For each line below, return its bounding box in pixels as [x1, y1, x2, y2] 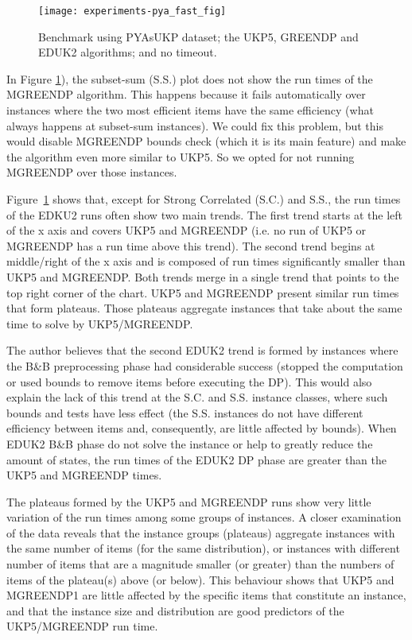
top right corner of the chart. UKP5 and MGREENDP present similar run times [6, 284, 399, 301]
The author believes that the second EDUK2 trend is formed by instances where [6, 342, 398, 359]
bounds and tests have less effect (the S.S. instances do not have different [6, 404, 363, 421]
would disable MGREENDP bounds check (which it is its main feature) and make [6, 133, 406, 149]
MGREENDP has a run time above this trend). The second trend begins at [6, 237, 375, 254]
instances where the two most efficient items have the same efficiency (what [6, 102, 374, 118]
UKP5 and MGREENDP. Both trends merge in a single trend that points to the [6, 268, 399, 285]
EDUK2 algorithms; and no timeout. [38, 44, 217, 60]
